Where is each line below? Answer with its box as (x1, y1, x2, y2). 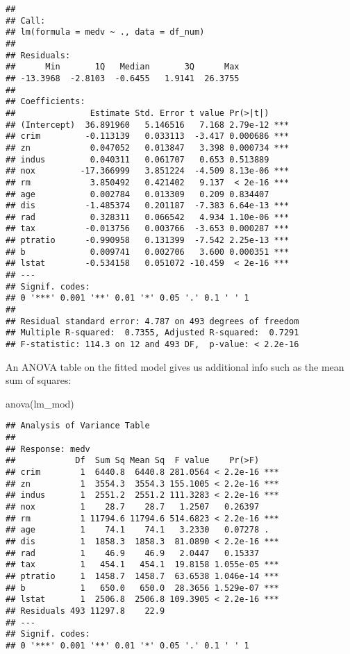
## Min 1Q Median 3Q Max (6, 62, 240, 72)
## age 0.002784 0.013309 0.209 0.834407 (6, 189, 269, 199)
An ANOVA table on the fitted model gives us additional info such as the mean (6, 359, 344, 374)
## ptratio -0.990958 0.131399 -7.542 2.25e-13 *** (6, 235, 290, 246)
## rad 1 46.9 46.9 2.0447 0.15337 (6, 548, 260, 558)
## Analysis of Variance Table (6, 421, 150, 431)
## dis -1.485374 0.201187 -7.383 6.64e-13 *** (6, 201, 290, 211)
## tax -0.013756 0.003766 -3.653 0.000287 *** (6, 224, 290, 234)
